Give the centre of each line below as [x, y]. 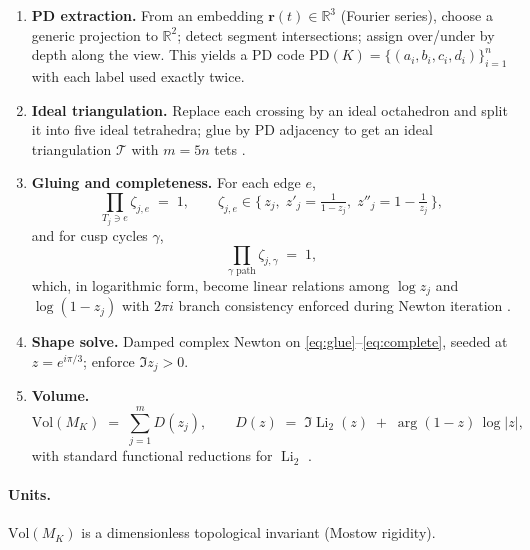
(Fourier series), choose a [416, 15]
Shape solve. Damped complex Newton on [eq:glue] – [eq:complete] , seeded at [269, 341]
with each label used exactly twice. [138, 75]
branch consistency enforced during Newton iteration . [344, 305]
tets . [230, 148]
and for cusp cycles [89, 234]
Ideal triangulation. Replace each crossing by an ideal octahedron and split [269, 109]
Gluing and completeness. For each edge [166, 182]
